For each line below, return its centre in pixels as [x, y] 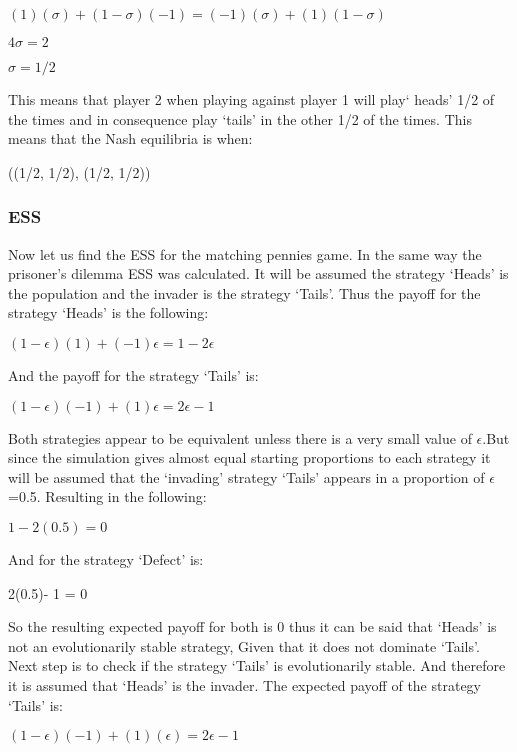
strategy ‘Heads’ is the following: [108, 312]
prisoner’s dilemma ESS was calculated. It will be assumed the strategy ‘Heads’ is [258, 273]
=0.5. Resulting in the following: [107, 496]
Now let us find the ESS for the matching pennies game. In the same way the [245, 253]
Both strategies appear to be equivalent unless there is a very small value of [240, 437]
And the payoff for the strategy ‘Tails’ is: [133, 374]
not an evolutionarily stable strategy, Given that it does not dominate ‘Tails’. [244, 645]
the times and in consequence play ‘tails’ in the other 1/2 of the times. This [240, 118]
